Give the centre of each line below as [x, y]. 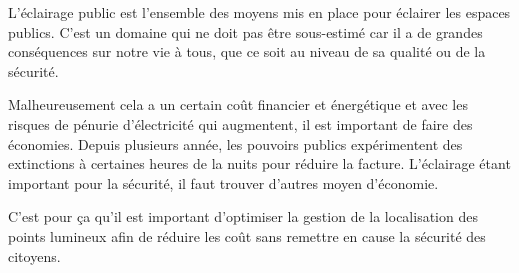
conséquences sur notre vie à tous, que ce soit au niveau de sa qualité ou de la [247, 51]
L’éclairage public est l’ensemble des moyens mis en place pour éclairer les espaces [259, 12]
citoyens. [34, 255]
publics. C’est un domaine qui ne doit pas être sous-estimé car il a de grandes [245, 31]
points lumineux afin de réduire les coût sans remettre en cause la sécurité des [247, 235]
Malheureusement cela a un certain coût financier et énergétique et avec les [238, 104]
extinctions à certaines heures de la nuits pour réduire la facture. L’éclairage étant [259, 163]
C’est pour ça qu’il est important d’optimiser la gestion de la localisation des [243, 216]
